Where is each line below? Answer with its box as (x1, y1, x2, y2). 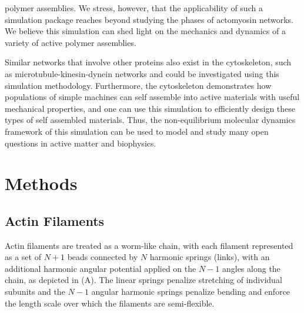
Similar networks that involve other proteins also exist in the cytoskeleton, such (5, 56, 292, 68)
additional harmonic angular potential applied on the (5, 262, 196, 274)
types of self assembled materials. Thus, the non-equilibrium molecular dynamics (5, 114, 296, 126)
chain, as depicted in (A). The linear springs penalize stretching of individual (5, 274, 282, 286)
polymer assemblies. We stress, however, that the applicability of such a (5, 2, 263, 14)
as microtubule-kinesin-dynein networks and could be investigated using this (5, 67, 279, 79)
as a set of (5, 251, 41, 263)
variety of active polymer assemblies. (5, 36, 136, 48)
